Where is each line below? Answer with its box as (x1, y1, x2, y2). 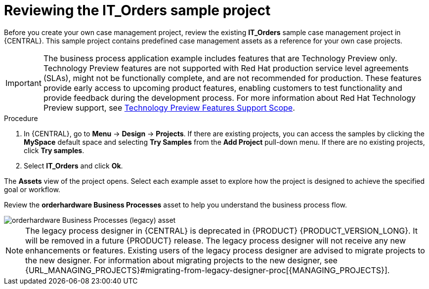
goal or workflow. (4, 185, 60, 194)
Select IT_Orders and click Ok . (24, 161, 123, 170)
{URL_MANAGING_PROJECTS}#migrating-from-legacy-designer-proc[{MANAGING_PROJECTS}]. (25, 265, 390, 275)
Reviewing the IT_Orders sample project (4, 2, 271, 19)
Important (5, 78, 42, 88)
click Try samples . (24, 146, 85, 155)
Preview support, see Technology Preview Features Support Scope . (43, 102, 295, 113)
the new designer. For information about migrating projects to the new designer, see (25, 255, 338, 265)
